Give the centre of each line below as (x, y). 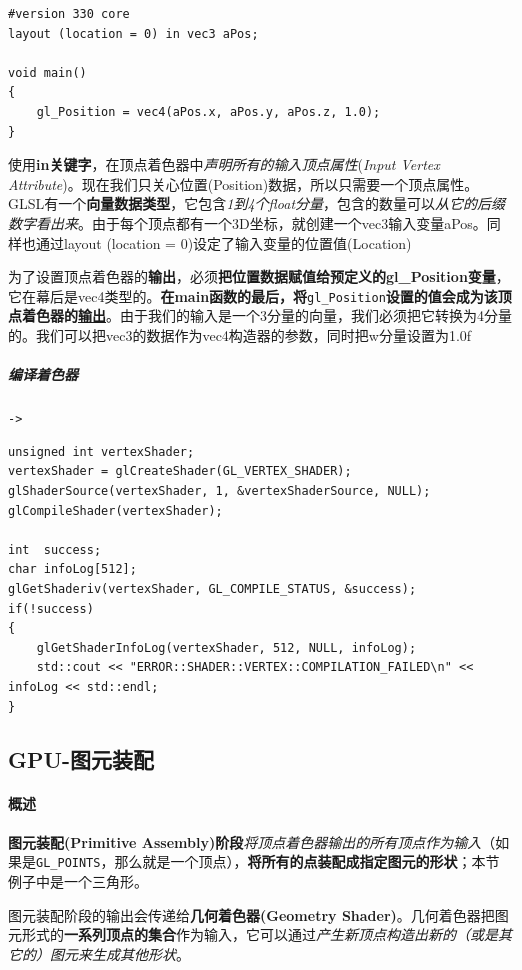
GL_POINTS (68, 863)
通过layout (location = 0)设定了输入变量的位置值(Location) (223, 242)
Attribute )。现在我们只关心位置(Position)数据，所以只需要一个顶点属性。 (243, 183)
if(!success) (51, 608)
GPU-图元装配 (81, 759)
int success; (55, 549)
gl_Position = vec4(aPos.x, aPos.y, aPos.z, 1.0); (208, 111)
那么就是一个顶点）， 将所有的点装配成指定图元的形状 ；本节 (307, 861)
